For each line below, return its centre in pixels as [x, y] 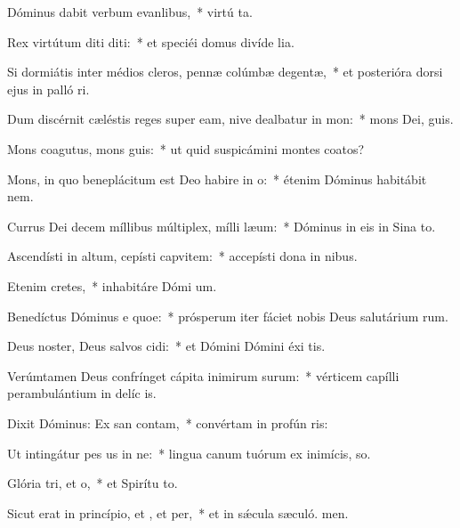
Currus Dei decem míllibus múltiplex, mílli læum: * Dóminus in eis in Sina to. [222, 226]
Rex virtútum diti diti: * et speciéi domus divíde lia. [151, 41]
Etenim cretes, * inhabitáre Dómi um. [112, 285]
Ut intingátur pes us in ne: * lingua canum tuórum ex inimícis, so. [189, 453]
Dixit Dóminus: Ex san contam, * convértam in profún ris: [168, 422]
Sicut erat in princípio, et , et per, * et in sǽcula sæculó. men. [178, 512]
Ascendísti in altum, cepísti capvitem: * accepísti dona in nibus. [182, 256]
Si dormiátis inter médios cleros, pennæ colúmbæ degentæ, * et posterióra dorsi [225, 72]
